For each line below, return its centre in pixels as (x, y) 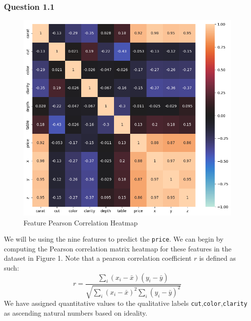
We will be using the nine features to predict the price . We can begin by (114, 239)
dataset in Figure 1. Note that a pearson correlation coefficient (98, 258)
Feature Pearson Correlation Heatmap (81, 222)
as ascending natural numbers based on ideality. (76, 312)
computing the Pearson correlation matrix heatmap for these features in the (118, 248)
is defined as (218, 258)
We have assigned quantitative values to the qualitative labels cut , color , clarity (126, 303)
